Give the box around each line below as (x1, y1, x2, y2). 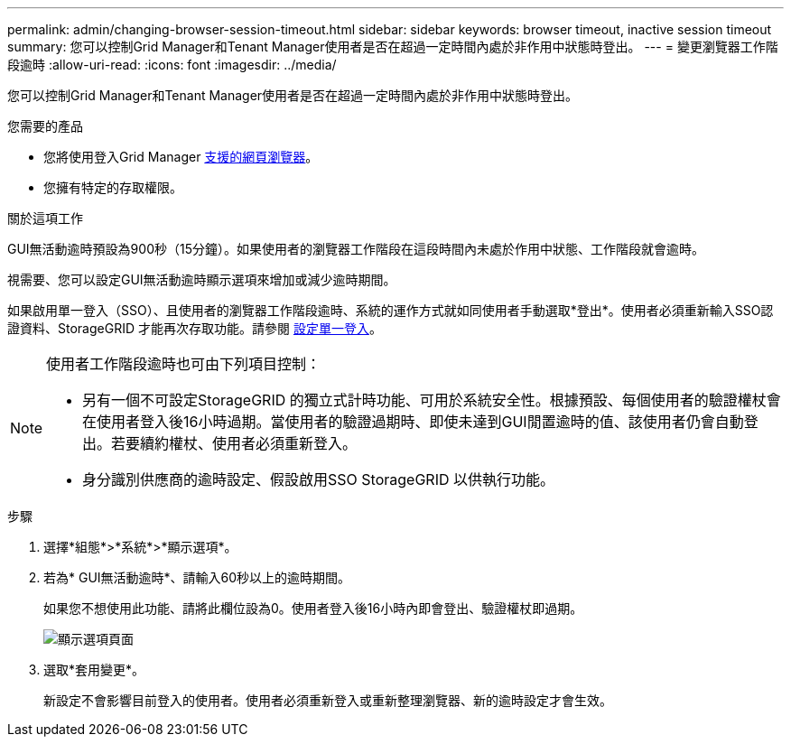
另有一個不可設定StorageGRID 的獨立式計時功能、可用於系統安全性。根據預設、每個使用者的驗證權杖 (82, 391, 767, 409)
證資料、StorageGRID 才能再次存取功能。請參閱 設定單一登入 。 (7, 321, 382, 336)
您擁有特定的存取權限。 (43, 180, 182, 195)
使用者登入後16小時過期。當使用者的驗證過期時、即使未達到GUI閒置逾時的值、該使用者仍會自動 (97, 413, 744, 431)
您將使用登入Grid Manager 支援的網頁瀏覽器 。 (43, 149, 319, 164)
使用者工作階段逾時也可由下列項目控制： (46, 355, 321, 373)
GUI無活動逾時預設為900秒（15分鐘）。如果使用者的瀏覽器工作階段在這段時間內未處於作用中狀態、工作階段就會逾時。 (7, 241, 704, 256)
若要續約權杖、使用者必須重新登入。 (111, 434, 358, 452)
